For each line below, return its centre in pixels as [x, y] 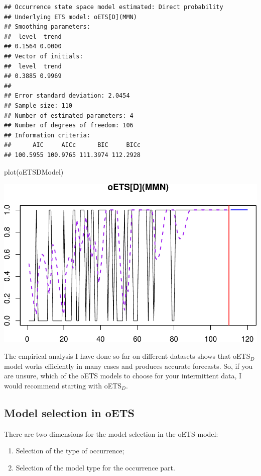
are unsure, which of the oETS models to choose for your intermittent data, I [123, 376]
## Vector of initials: [44, 56]
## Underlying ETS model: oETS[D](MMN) [71, 17]
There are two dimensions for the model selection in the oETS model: [111, 433]
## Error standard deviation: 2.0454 [67, 96]
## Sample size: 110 [38, 105]
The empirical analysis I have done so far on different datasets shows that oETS [127, 356]
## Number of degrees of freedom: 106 [69, 126]
